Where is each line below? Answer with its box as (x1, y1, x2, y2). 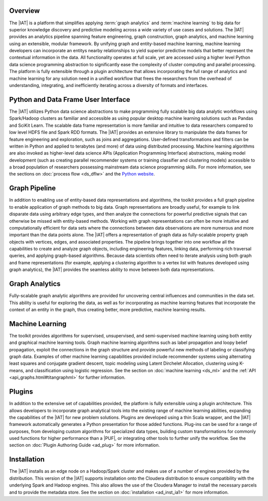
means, (9, 367, 25, 373)
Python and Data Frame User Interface (9, 95, 131, 104)
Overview (9, 6, 40, 15)
